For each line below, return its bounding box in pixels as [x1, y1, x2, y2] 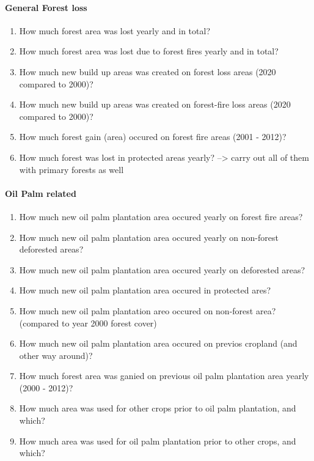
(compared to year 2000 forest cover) [19, 316, 157, 329]
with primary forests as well [19, 163, 124, 175]
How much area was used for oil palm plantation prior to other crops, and [19, 434, 296, 447]
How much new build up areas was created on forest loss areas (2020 [19, 65, 276, 78]
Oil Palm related [5, 186, 76, 199]
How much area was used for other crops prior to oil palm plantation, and [19, 402, 296, 415]
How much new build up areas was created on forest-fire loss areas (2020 [19, 98, 291, 111]
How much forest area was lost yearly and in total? [19, 24, 210, 37]
